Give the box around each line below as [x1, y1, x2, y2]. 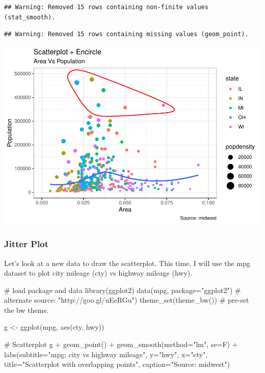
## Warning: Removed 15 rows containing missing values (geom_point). [4, 31, 249, 38]
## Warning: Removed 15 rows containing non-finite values [4, 4, 208, 11]
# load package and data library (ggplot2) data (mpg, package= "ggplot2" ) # [4, 284, 241, 295]
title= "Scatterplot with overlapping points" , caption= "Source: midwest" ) [4, 359, 230, 369]
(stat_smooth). [4, 13, 56, 21]
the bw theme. [4, 304, 49, 315]
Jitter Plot [4, 237, 48, 250]
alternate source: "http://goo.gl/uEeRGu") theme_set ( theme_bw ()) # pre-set [4, 295, 249, 305]
